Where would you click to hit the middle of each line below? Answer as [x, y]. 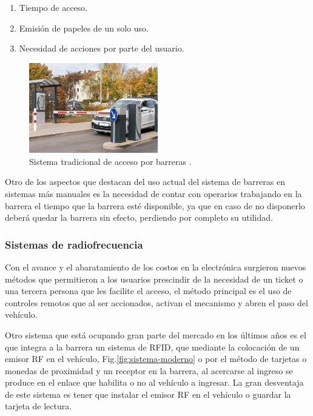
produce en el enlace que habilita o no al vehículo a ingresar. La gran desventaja [154, 382]
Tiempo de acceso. [53, 7]
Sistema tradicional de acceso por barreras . [110, 161]
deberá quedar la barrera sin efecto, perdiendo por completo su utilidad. [139, 217]
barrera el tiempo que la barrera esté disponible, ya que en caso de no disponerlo [155, 205]
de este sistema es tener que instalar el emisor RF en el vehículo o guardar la [148, 394]
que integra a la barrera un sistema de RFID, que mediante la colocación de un [152, 347]
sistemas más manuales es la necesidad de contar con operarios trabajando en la [153, 193]
